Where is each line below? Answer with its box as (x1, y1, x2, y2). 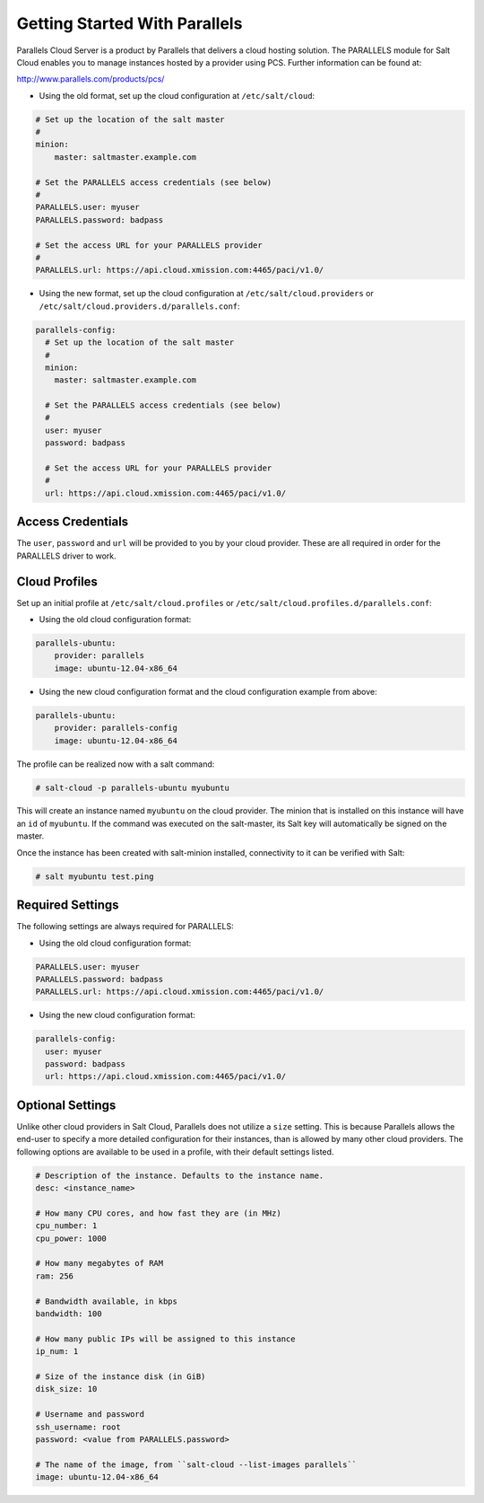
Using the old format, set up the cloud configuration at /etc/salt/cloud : (39, 90, 315, 101)
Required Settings (16, 898, 120, 913)
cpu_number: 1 (35, 1221, 98, 1231)
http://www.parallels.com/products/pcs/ (16, 74, 165, 84)
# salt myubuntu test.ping (35, 871, 154, 882)
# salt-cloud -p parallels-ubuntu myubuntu (35, 782, 230, 793)
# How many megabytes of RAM (35, 1258, 164, 1269)
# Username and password (35, 1410, 145, 1419)
